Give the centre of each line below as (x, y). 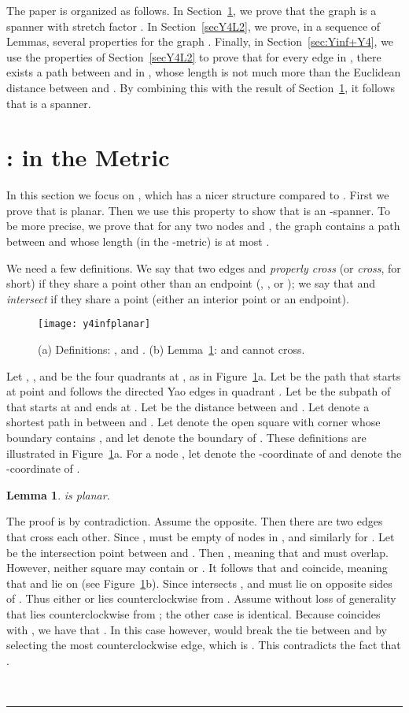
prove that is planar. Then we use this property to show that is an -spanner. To (198, 210)
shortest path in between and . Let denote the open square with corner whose (193, 422)
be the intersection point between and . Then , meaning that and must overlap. (197, 552)
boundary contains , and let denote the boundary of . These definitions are (186, 438)
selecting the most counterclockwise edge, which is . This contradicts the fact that (204, 645)
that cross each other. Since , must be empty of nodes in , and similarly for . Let (201, 537)
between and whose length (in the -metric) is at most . (138, 241)
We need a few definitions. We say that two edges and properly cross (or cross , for (204, 267)
